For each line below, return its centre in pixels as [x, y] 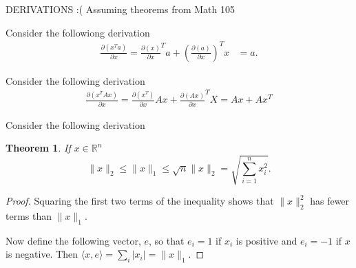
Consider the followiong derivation [78, 32]
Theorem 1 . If [38, 148]
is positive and [266, 240]
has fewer [330, 201]
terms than [29, 216]
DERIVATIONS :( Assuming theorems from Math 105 [121, 9]
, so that [167, 240]
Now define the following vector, [73, 240]
